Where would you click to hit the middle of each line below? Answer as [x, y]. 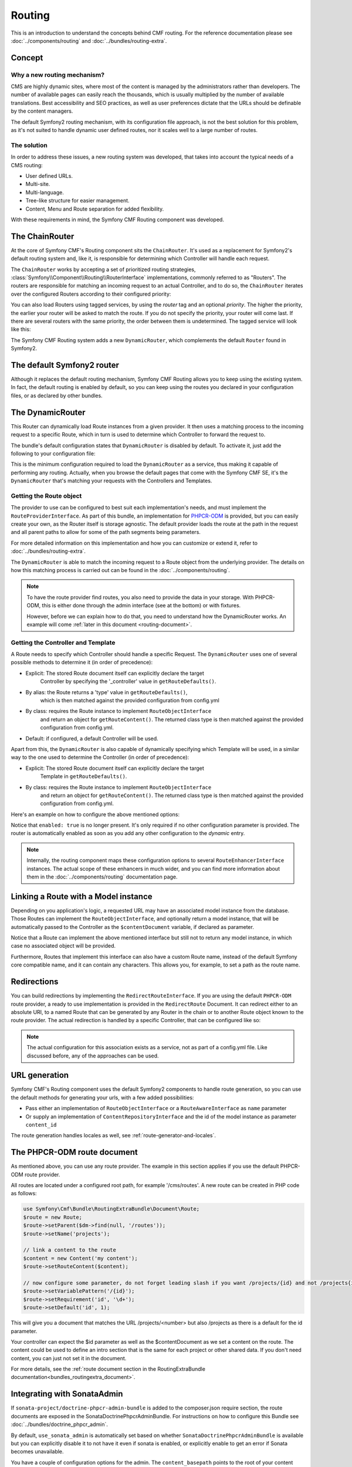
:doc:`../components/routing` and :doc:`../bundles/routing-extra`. [89, 40]
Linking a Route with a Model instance [82, 896]
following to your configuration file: [53, 453]
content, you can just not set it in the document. [69, 1358]
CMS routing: [27, 165]
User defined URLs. [49, 175]
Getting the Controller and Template [63, 643]
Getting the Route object [46, 496]
